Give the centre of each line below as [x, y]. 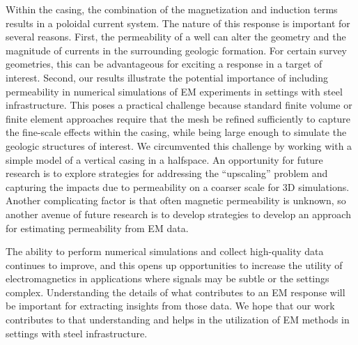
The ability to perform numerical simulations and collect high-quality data [165, 251]
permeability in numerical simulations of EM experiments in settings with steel [174, 91]
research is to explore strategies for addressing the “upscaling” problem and [167, 173]
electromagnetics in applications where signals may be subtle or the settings [168, 278]
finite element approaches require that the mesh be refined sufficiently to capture [178, 118]
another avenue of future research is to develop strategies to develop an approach [178, 214]
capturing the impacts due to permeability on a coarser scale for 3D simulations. [178, 186]
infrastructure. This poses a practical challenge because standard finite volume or [179, 105]
